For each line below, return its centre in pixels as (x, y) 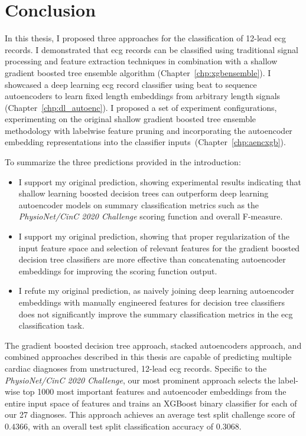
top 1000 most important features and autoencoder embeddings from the (154, 391)
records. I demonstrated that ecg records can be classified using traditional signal (152, 49)
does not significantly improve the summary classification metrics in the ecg (156, 314)
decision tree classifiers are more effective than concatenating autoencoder (152, 259)
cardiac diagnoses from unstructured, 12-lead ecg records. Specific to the (136, 368)
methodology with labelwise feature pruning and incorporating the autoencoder (149, 130)
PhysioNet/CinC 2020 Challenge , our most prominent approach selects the (140, 380)
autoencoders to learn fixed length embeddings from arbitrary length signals (143, 96)
